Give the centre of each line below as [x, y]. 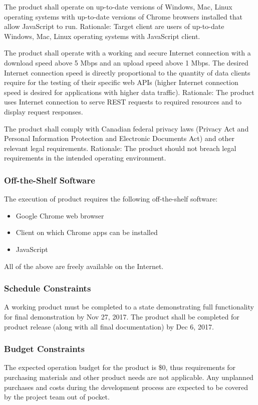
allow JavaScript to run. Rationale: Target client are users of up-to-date [114, 26]
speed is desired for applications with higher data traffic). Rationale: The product [129, 92]
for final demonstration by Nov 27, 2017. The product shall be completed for [122, 316]
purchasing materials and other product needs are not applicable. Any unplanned [129, 377]
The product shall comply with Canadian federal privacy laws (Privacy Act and [126, 128]
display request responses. [44, 111]
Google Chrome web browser [60, 215]
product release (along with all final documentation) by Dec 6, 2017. [109, 326]
